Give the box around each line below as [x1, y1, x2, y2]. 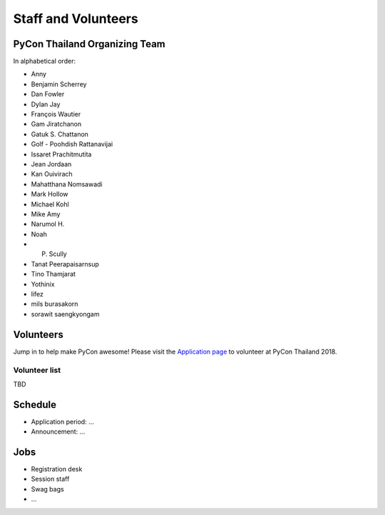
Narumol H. [31, 220, 65, 229]
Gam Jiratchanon [31, 120, 82, 129]
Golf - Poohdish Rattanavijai [31, 140, 113, 149]
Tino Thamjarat [31, 270, 76, 279]
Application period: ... [31, 417, 94, 426]
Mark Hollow [31, 190, 68, 199]
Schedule [13, 399, 57, 411]
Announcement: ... [31, 427, 86, 436]
